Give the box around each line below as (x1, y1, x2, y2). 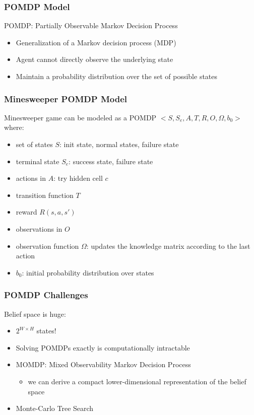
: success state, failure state (69, 156, 153, 166)
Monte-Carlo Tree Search (16, 403, 94, 413)
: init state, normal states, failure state (59, 139, 179, 149)
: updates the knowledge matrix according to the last (86, 240, 250, 251)
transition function (16, 189, 74, 200)
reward (16, 206, 37, 217)
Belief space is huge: (4, 308, 66, 319)
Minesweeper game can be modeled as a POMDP (4, 112, 157, 122)
